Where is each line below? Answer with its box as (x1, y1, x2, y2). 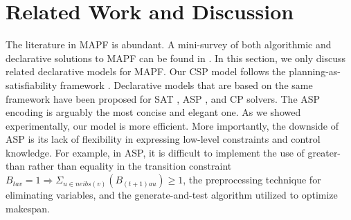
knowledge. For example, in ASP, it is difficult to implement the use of (6, 145, 305, 159)
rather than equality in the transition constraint (28, 159, 232, 173)
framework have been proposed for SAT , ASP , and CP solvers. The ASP (6, 91, 321, 106)
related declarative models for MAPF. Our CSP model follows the (6, 64, 286, 79)
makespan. (6, 201, 50, 215)
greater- (307, 145, 341, 159)
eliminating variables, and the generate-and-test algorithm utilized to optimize (6, 188, 338, 202)
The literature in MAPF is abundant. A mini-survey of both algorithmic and (6, 37, 332, 52)
